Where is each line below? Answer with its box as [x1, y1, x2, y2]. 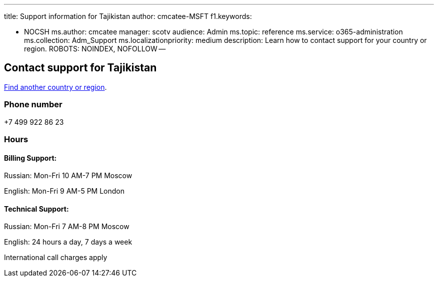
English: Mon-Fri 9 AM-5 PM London [4, 187, 124, 196]
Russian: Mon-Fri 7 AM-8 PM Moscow [4, 222, 129, 231]
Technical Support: [4, 204, 69, 213]
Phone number [4, 99, 62, 110]
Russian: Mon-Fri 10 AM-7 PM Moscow [4, 171, 132, 180]
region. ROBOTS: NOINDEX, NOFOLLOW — [24, 44, 166, 53]
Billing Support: [4, 153, 57, 162]
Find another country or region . [4, 82, 107, 91]
